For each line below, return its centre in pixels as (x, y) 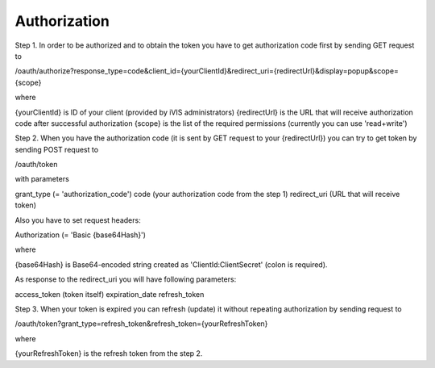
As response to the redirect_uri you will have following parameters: (126, 279)
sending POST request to (57, 149)
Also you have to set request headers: (78, 220)
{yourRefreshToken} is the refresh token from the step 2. (109, 353)
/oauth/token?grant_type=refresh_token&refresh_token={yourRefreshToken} (141, 324)
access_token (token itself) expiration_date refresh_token (110, 294)
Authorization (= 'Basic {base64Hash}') (81, 235)
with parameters (42, 179)
